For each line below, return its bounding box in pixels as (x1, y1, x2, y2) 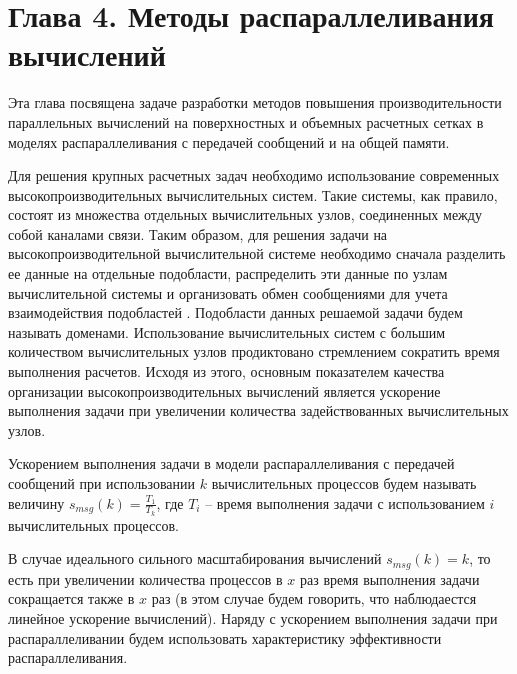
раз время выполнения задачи (300, 568, 480, 589)
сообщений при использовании (8, 473, 196, 493)
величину (8, 492, 65, 513)
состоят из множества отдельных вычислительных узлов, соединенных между (8, 204, 482, 225)
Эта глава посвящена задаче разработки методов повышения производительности (8, 92, 502, 113)
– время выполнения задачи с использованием (205, 492, 485, 513)
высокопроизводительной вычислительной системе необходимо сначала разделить (8, 243, 506, 264)
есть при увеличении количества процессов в (8, 568, 283, 589)
